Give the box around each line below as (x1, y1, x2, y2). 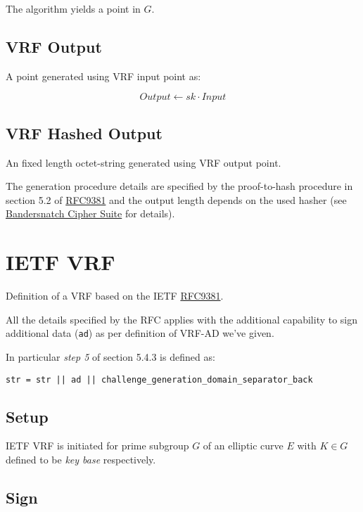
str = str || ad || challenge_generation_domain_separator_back (6, 374, 313, 385)
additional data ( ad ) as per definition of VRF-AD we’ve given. (6, 326, 274, 340)
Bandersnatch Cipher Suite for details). (6, 206, 175, 221)
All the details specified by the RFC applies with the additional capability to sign (6, 312, 358, 326)
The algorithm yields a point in (6, 1, 141, 15)
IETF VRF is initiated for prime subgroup (6, 438, 189, 453)
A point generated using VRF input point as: (6, 68, 201, 83)
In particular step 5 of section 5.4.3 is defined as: (6, 349, 215, 364)
